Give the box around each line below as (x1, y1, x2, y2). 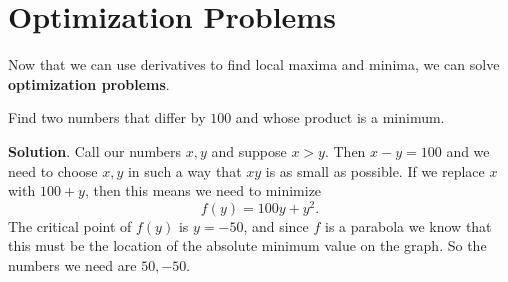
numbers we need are (8, 254, 137, 275)
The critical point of (8, 215, 132, 236)
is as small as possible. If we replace (265, 160, 485, 181)
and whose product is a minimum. (235, 107, 445, 128)
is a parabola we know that (325, 215, 492, 236)
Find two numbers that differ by (8, 107, 206, 128)
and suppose (211, 140, 287, 161)
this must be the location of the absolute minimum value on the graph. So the (8, 235, 487, 256)
